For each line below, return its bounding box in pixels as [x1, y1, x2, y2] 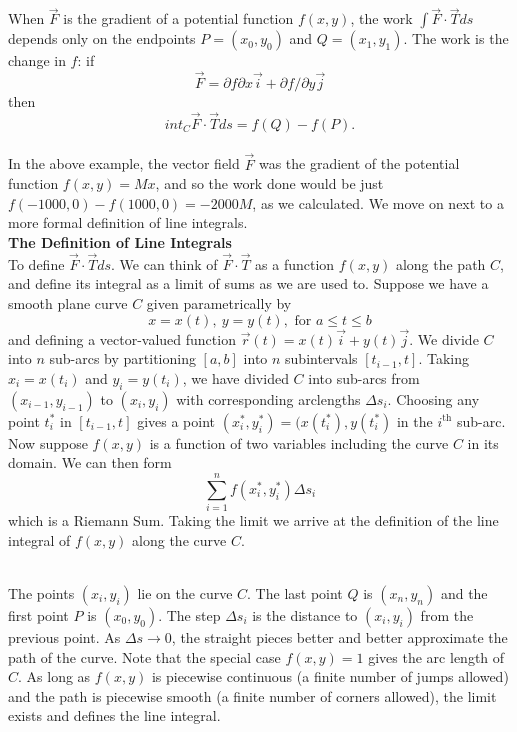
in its [467, 432, 499, 453]
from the [420, 604, 474, 625]
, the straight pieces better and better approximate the [171, 626, 508, 647]
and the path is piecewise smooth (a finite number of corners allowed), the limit [8, 685, 497, 706]
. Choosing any [387, 388, 480, 409]
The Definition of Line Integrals [8, 232, 232, 253]
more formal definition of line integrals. [8, 212, 248, 233]
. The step [158, 604, 221, 625]
